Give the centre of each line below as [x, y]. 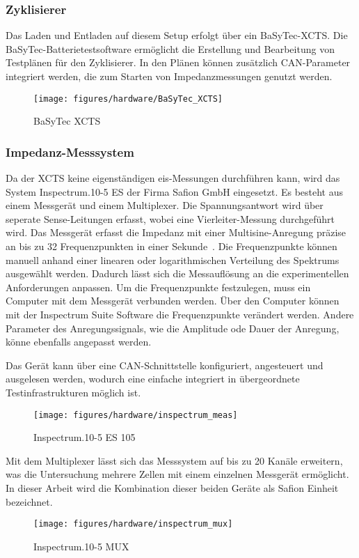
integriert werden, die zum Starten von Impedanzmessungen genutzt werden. [169, 76]
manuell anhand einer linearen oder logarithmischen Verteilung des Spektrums [173, 259]
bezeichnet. [29, 501]
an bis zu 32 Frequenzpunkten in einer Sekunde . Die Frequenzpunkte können [171, 246]
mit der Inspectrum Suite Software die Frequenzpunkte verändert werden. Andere [180, 314]
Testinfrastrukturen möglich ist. [73, 392]
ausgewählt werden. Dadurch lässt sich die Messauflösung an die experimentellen [177, 273]
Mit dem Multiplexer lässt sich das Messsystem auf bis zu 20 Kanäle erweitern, [174, 460]
